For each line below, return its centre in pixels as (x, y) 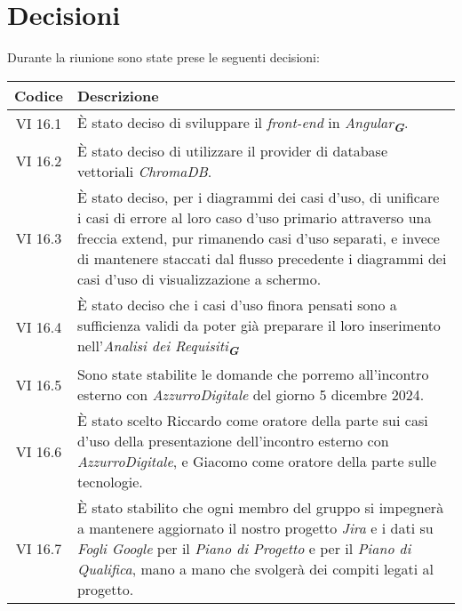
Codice (39, 95)
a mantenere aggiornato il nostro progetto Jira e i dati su (255, 528)
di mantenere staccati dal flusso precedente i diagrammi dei (262, 258)
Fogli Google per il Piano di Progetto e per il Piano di (244, 549)
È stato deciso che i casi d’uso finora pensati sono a (237, 304)
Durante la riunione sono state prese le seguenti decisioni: (163, 57)
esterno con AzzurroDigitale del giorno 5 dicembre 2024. (251, 395)
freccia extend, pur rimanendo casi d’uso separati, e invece (258, 237)
